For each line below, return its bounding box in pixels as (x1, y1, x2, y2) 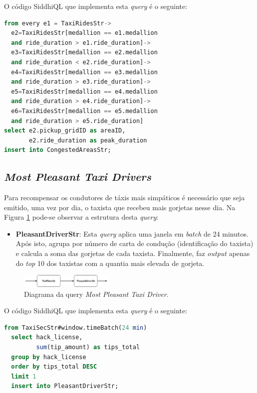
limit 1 (11, 373, 36, 380)
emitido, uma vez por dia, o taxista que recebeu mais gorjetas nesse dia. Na (4, 202, 236, 212)
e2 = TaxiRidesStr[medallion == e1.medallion (11, 29, 158, 37)
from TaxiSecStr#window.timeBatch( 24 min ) (4, 324, 147, 331)
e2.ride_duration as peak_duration (29, 136, 147, 144)
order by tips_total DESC (11, 363, 97, 371)
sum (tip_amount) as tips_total (36, 343, 140, 351)
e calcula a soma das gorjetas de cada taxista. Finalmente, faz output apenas (15, 248, 250, 259)
